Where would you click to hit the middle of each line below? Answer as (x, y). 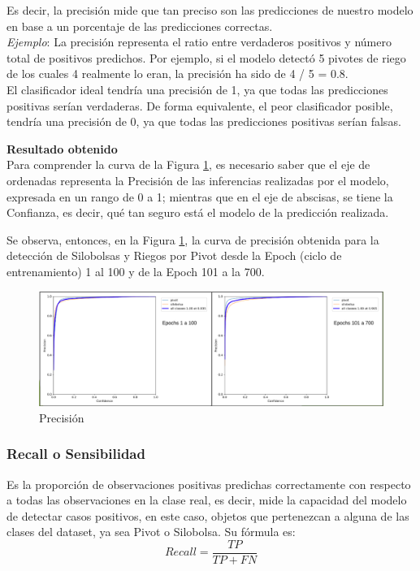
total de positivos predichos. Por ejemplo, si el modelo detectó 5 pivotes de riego (206, 57)
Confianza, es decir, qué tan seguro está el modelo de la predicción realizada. (198, 212)
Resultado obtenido (62, 148)
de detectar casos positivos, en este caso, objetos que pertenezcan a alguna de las (208, 515)
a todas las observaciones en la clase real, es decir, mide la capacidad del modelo (207, 500)
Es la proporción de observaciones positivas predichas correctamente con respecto (209, 484)
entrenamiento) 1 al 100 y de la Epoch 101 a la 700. (136, 271)
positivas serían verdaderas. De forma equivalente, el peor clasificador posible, (200, 105)
